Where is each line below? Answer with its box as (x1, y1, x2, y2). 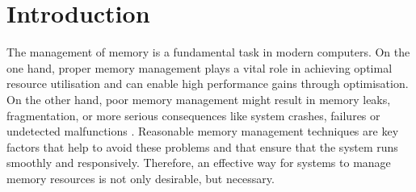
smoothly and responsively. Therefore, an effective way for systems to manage (6, 154, 391, 171)
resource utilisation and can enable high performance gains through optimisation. (6, 75, 409, 92)
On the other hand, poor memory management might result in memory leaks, (6, 90, 391, 107)
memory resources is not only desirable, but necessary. (6, 169, 275, 186)
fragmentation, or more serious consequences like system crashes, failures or (6, 106, 380, 123)
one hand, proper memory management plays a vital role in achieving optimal (6, 59, 393, 76)
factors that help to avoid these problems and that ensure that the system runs (6, 138, 398, 155)
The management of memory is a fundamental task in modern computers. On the (6, 44, 410, 61)
